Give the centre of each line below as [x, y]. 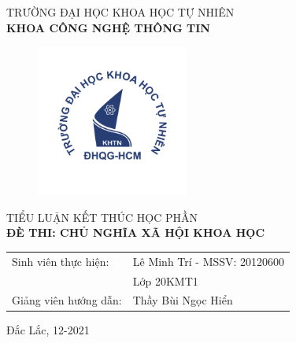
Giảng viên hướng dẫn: [67, 300]
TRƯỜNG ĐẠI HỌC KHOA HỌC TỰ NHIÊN [120, 12]
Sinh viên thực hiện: [61, 261]
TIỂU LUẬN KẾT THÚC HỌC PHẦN [102, 217]
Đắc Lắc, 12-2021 [48, 330]
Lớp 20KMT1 [165, 280]
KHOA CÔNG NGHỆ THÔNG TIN [108, 27]
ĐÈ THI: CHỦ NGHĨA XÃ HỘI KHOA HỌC [136, 232]
